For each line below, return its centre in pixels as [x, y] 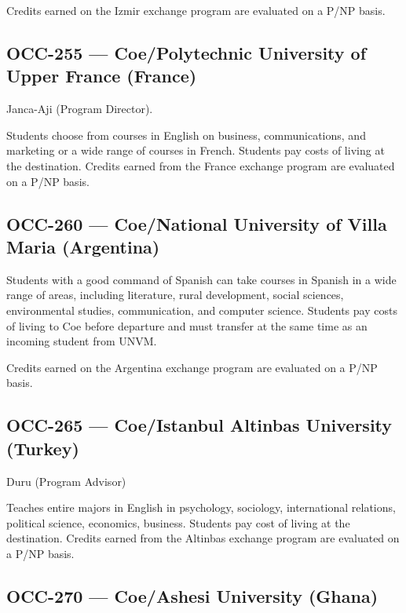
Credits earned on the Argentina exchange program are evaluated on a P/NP [192, 367]
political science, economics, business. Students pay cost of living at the [178, 522]
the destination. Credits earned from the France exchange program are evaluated [201, 165]
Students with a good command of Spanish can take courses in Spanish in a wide [201, 279]
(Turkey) [43, 448]
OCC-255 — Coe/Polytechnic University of [187, 52]
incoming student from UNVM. [82, 341]
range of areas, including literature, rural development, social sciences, [175, 295]
